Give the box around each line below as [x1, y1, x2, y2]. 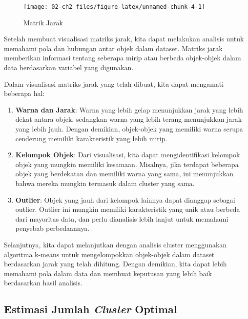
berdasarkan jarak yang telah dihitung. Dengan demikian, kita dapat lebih [4, 259, 227, 269]
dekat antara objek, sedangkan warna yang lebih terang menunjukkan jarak [15, 114, 242, 124]
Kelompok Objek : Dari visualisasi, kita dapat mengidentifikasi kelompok [15, 150, 240, 160]
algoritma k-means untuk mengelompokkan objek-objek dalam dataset [4, 249, 215, 259]
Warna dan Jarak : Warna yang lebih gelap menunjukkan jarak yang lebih [15, 104, 243, 114]
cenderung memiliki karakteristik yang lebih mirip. [15, 133, 167, 143]
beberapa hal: [4, 88, 45, 98]
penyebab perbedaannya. [15, 223, 90, 233]
